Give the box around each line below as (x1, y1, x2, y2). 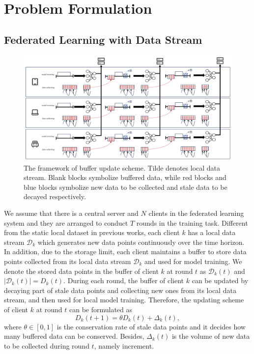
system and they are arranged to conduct (4, 217, 128, 228)
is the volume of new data (171, 331, 250, 341)
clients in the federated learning (148, 208, 244, 218)
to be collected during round (4, 340, 89, 351)
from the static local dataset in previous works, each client (4, 227, 180, 237)
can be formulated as (69, 304, 133, 314)
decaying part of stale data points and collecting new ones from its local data (4, 285, 236, 295)
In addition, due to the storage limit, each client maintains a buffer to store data (4, 246, 247, 257)
